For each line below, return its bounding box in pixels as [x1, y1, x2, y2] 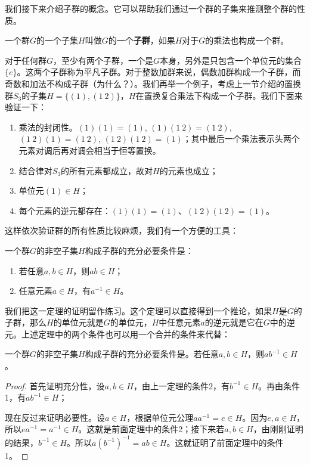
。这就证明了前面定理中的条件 [166, 436, 284, 448]
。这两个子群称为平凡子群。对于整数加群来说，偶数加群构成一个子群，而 [17, 66, 301, 78]
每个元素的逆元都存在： [18, 204, 111, 216]
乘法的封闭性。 [18, 120, 77, 133]
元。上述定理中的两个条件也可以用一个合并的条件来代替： [5, 327, 230, 340]
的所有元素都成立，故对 [61, 164, 153, 176]
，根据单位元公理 [126, 411, 194, 423]
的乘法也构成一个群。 [205, 34, 289, 46]
